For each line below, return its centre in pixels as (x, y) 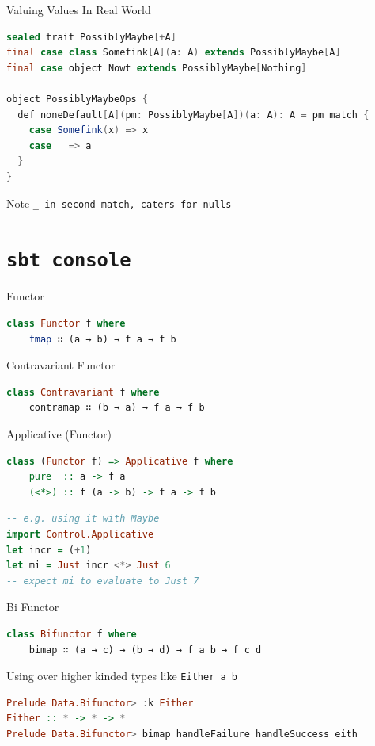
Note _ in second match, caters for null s (119, 203)
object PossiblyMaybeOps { (77, 99)
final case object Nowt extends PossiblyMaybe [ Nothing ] (157, 68)
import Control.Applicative (80, 534)
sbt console (69, 260)
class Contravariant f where (83, 392)
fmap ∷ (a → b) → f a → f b (102, 339)
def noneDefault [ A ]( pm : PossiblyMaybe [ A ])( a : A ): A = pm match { (193, 115)
